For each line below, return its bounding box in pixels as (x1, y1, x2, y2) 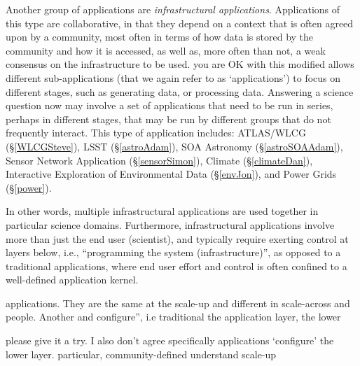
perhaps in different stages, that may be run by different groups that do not (6, 111, 331, 126)
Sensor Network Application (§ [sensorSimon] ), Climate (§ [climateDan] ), (6, 153, 313, 167)
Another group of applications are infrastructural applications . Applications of (6, 2, 340, 16)
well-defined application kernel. (6, 272, 139, 287)
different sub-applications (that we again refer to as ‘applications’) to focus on (6, 70, 341, 85)
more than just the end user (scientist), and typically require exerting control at (6, 231, 349, 246)
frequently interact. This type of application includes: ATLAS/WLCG (6, 125, 306, 140)
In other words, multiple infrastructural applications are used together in (6, 204, 319, 218)
